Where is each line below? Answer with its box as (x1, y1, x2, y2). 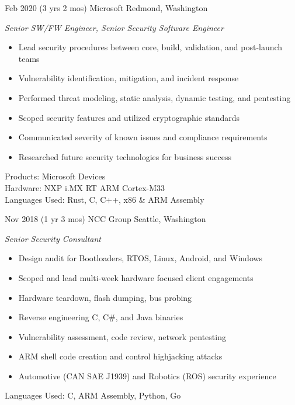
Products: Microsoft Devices (5, 170, 106, 182)
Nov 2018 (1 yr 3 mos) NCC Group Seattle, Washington (5, 213, 206, 225)
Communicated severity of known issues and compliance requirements (18, 131, 268, 143)
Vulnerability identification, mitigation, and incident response (18, 72, 239, 84)
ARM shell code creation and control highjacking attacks (18, 350, 223, 362)
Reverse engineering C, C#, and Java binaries (18, 311, 183, 323)
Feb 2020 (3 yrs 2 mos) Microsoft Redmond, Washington (5, 2, 208, 13)
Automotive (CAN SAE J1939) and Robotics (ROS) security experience (18, 369, 276, 382)
